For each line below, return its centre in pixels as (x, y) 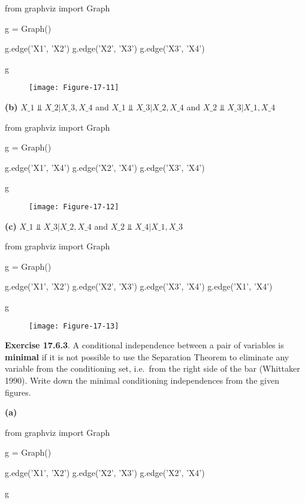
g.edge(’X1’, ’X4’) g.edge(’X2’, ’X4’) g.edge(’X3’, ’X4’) (105, 167)
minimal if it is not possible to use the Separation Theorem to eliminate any (147, 356)
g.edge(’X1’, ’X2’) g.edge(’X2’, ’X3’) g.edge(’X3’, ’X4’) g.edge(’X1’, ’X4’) (139, 286)
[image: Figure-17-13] (74, 326)
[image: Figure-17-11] (74, 88)
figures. (18, 392)
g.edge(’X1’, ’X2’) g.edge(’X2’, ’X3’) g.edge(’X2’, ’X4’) (105, 473)
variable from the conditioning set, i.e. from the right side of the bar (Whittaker (152, 368)
